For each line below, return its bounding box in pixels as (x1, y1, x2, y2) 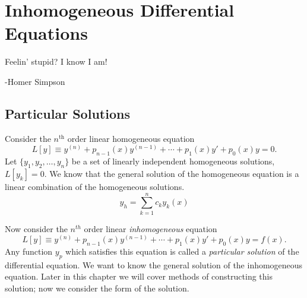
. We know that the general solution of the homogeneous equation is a (44, 167, 299, 179)
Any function (5, 245, 53, 258)
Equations (5, 21, 88, 45)
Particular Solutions (5, 104, 130, 122)
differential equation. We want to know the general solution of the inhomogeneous (5, 258, 303, 271)
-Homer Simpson (5, 75, 65, 87)
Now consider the (5, 222, 68, 234)
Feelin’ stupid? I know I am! (5, 55, 107, 68)
